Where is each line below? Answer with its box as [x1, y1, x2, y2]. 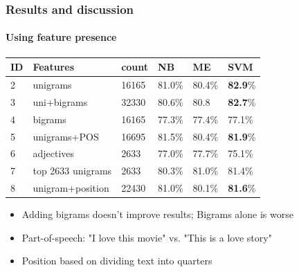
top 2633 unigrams [33, 163, 112, 178]
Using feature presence [6, 30, 117, 44]
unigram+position [33, 181, 109, 195]
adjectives [33, 146, 75, 161]
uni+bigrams [33, 94, 88, 109]
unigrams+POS [33, 129, 99, 143]
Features [33, 60, 75, 74]
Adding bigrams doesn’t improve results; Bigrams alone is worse [21, 207, 293, 221]
